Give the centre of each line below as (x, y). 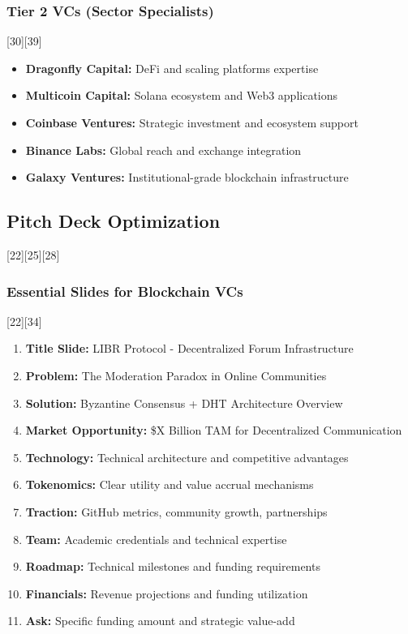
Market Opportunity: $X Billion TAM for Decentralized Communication (214, 430)
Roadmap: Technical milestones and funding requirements (173, 566)
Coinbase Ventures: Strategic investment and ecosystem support (192, 122)
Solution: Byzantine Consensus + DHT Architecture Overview (184, 403)
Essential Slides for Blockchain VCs (125, 291)
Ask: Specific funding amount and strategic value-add (160, 621)
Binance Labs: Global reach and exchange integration (163, 150)
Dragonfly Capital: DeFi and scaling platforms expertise (172, 68)
